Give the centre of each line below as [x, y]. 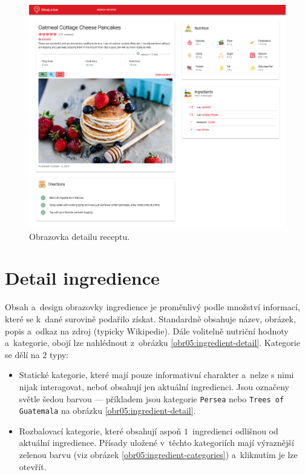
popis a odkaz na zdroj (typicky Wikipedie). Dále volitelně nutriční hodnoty [147, 331]
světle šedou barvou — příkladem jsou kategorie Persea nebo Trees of [152, 398]
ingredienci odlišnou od [235, 430]
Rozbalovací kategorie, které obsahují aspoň [100, 430]
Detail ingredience [82, 278]
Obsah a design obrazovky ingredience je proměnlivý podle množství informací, [152, 307]
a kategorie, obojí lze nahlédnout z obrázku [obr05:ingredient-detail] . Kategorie [152, 343]
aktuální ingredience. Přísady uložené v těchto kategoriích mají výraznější [156, 443]
